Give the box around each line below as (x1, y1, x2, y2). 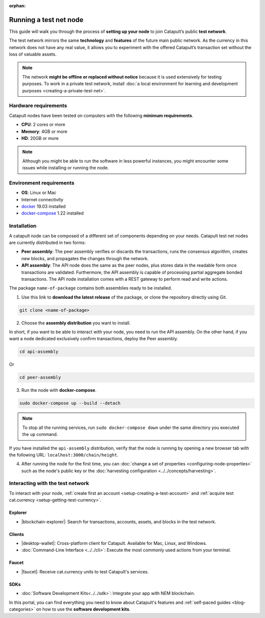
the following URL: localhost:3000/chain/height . (9, 452, 119, 457)
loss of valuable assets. (9, 52, 56, 57)
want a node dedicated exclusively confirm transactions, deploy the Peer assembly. (9, 336, 179, 342)
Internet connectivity (21, 196, 64, 202)
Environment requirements (9, 179, 75, 186)
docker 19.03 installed (21, 204, 66, 210)
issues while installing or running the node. (22, 165, 109, 171)
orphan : (9, 3, 26, 8)
